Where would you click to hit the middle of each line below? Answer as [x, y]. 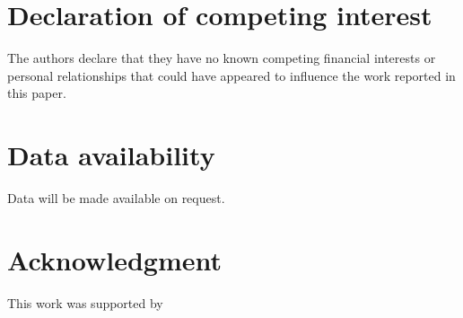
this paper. [37, 93]
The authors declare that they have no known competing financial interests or [222, 58]
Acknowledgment [114, 259]
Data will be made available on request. [116, 198]
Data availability [111, 155]
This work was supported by [85, 302]
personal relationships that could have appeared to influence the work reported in [231, 75]
